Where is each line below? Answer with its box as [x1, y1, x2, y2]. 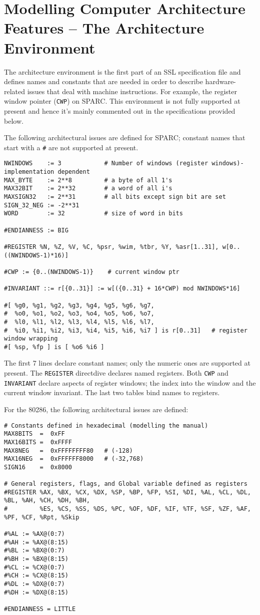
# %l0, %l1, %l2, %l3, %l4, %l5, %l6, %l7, [4, 318, 154, 326]
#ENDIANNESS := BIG [4, 226, 68, 234]
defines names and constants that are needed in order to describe [4, 76, 203, 87]
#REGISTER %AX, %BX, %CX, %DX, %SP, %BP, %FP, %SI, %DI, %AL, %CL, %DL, [4, 488, 251, 496]
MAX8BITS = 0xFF [4, 430, 65, 438]
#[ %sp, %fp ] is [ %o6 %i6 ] [4, 343, 104, 351]
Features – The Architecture [4, 18, 204, 38]
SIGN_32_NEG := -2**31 [4, 201, 79, 209]
